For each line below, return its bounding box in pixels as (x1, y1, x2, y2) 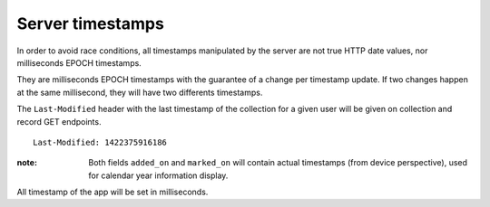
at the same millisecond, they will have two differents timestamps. (16, 87, 263, 98)
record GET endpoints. (16, 116, 102, 127)
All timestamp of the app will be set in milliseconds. (16, 186, 209, 198)
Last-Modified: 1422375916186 (33, 136, 168, 147)
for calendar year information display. (88, 170, 229, 181)
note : (16, 157, 38, 168)
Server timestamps (16, 14, 165, 33)
